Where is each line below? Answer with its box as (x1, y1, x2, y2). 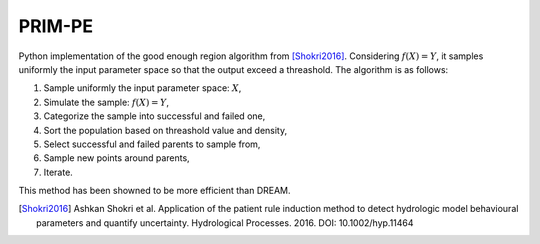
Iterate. (43, 166, 74, 178)
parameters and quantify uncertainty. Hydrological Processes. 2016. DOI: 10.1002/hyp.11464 (36, 216, 414, 229)
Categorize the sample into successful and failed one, (43, 110, 266, 122)
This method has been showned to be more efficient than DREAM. (18, 185, 291, 197)
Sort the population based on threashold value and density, (43, 124, 288, 136)
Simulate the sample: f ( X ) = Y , (43, 96, 170, 108)
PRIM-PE (18, 15, 94, 37)
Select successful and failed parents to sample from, (43, 138, 261, 150)
